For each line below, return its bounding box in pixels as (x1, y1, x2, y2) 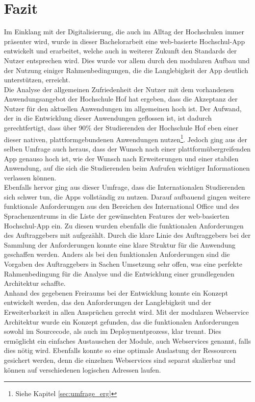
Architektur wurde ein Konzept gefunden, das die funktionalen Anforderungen (4, 316, 239, 327)
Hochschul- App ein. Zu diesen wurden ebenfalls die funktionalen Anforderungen (4, 220, 244, 230)
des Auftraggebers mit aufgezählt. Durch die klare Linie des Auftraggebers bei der (4, 230, 251, 240)
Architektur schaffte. (4, 278, 66, 288)
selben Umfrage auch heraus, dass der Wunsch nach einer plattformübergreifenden (4, 143, 251, 153)
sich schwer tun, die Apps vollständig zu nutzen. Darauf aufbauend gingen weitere (4, 191, 251, 201)
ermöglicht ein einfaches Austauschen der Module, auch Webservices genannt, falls (4, 335, 251, 346)
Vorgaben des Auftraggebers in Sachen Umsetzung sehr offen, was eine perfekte (4, 259, 242, 269)
